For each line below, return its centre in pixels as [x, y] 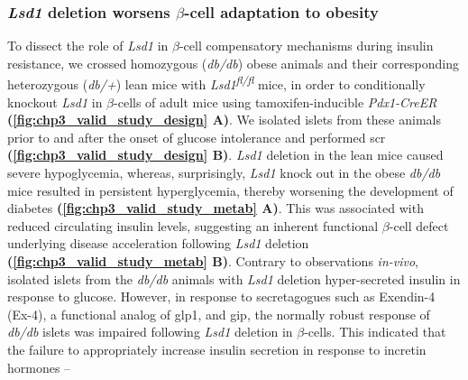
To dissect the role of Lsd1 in [88, 46]
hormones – [39, 367]
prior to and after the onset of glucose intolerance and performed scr [197, 137]
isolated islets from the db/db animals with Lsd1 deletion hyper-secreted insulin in [234, 278]
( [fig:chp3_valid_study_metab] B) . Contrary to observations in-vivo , [213, 261]
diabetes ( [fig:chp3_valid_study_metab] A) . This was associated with [216, 208]
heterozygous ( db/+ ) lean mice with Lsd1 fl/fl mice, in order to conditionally [216, 83]
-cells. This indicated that [375, 332]
